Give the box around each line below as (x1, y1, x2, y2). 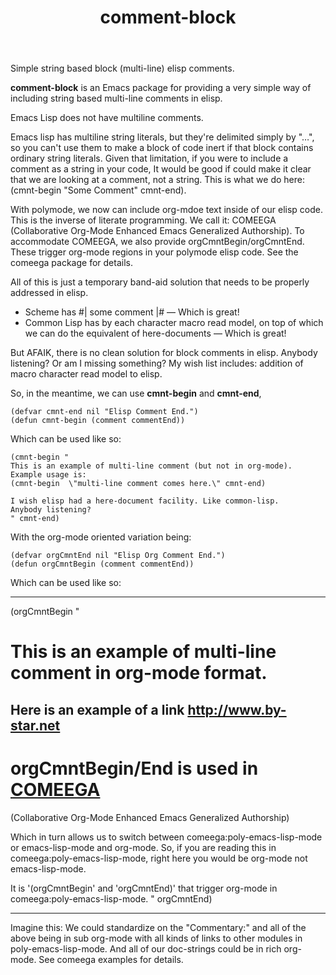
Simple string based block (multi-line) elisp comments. (10, 62, 235, 75)
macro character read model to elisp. (10, 368, 163, 380)
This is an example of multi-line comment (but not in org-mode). (10, 461, 293, 471)
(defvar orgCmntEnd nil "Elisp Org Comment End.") (10, 551, 226, 561)
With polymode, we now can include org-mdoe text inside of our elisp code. (10, 204, 323, 216)
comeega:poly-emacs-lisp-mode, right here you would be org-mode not (10, 852, 308, 864)
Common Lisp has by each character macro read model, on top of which (24, 317, 324, 329)
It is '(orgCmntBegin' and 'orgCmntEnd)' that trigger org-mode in (10, 882, 278, 894)
